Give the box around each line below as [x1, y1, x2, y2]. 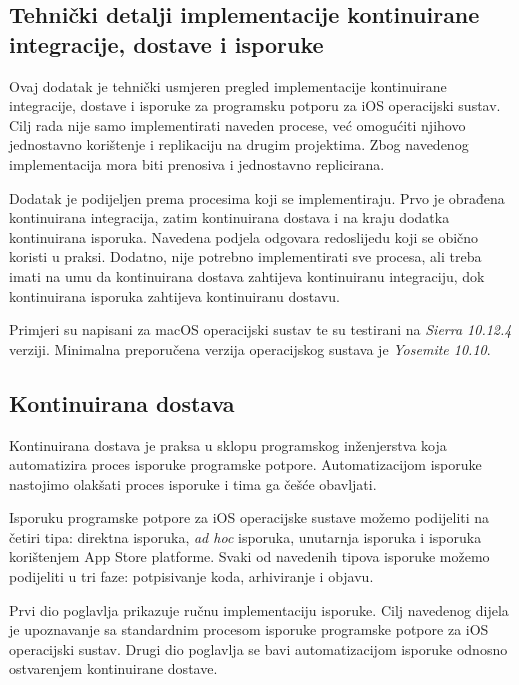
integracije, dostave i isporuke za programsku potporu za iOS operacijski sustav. [9, 95, 501, 116]
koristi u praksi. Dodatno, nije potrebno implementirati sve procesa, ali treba [9, 246, 482, 267]
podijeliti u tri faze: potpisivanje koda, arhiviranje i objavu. [9, 566, 374, 587]
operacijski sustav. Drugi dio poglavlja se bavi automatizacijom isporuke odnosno [9, 638, 508, 659]
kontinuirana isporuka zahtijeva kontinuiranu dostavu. [9, 285, 340, 306]
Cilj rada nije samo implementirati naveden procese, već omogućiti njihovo [9, 114, 466, 135]
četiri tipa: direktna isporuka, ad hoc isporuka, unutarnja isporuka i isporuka [9, 526, 482, 547]
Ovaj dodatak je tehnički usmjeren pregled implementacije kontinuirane [9, 75, 447, 96]
